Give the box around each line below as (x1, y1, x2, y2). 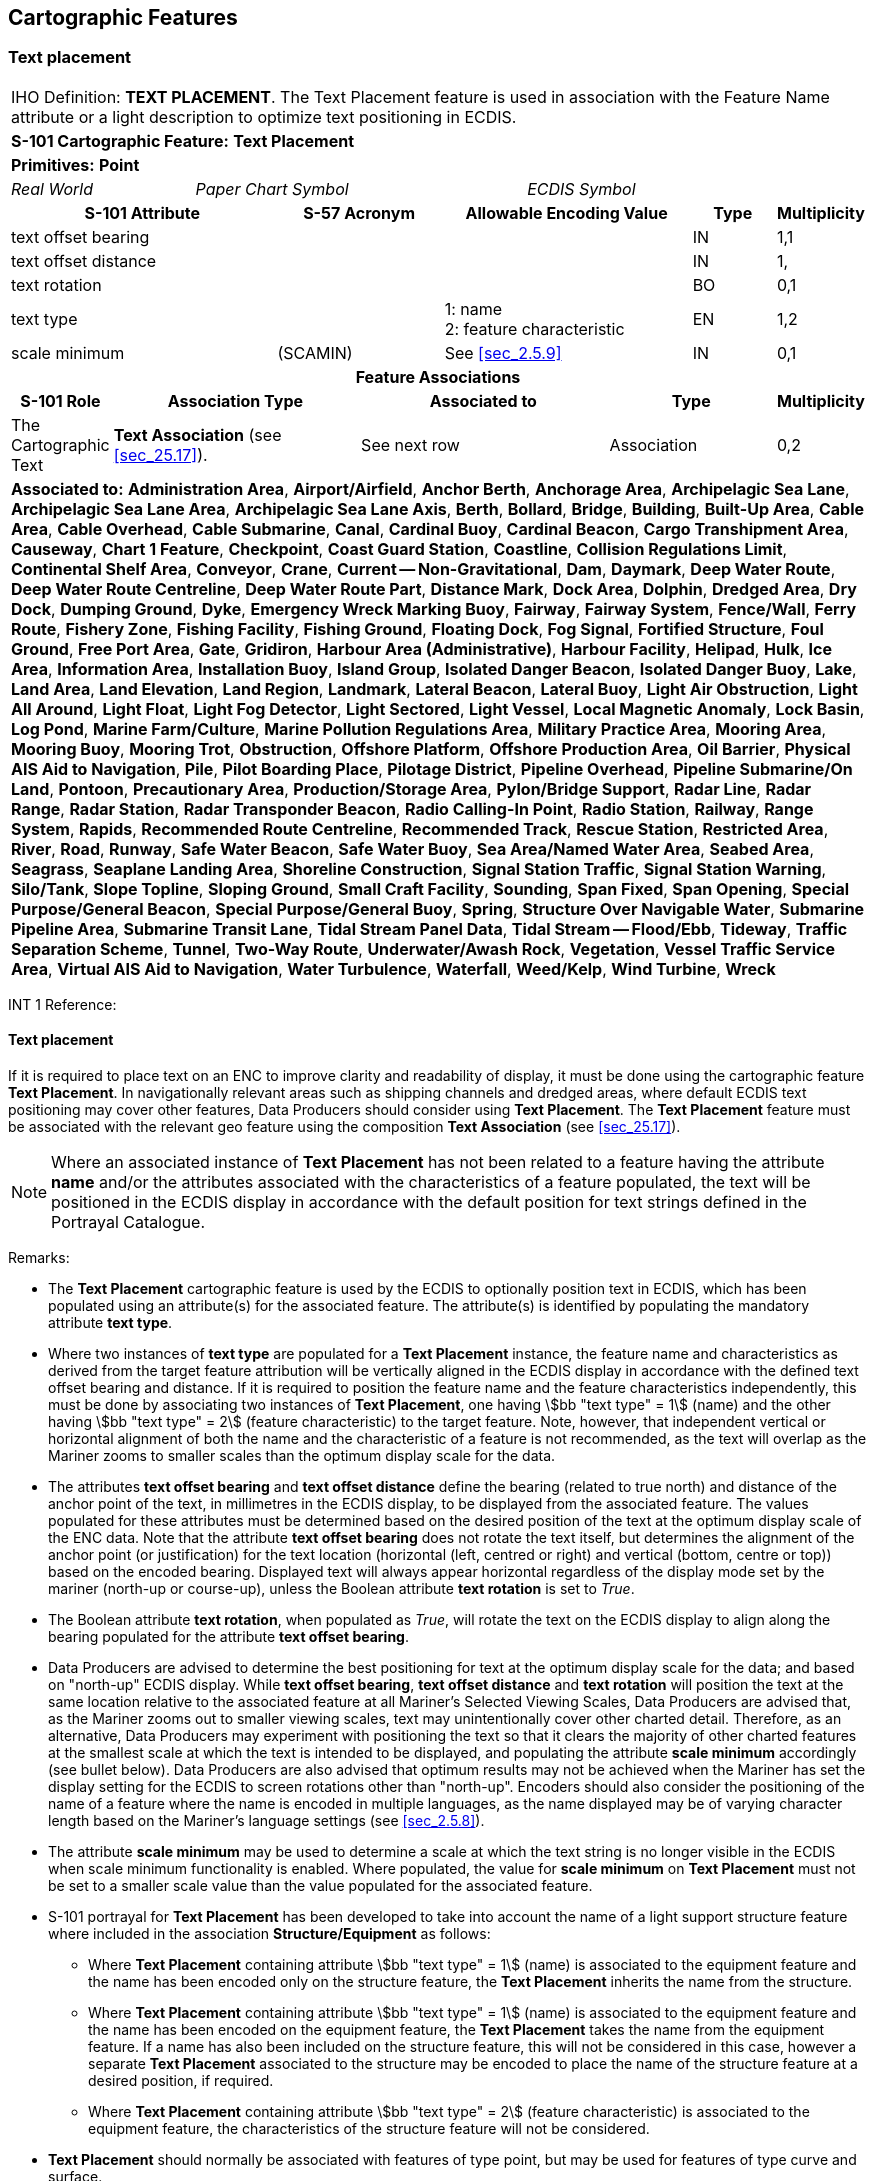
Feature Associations (355, 366, 521, 387)
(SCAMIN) (277, 342, 353, 363)
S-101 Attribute (84, 202, 201, 223)
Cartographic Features (8, 5, 238, 30)
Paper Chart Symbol (195, 178, 349, 199)
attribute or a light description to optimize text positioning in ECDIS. (11, 106, 517, 127)
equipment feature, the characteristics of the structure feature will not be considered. (88, 2120, 650, 2138)
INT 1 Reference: (8, 995, 117, 1013)
